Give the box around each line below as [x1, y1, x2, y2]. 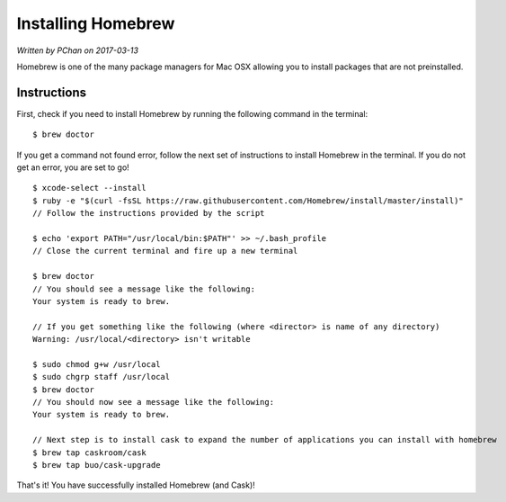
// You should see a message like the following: [32, 283, 256, 294]
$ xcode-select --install [32, 183, 147, 193]
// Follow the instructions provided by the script [32, 208, 265, 219]
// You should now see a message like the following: [32, 397, 274, 408]
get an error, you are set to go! [16, 162, 129, 173]
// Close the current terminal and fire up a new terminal [32, 246, 298, 256]
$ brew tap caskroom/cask [32, 447, 147, 458]
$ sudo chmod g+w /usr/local [32, 359, 161, 369]
